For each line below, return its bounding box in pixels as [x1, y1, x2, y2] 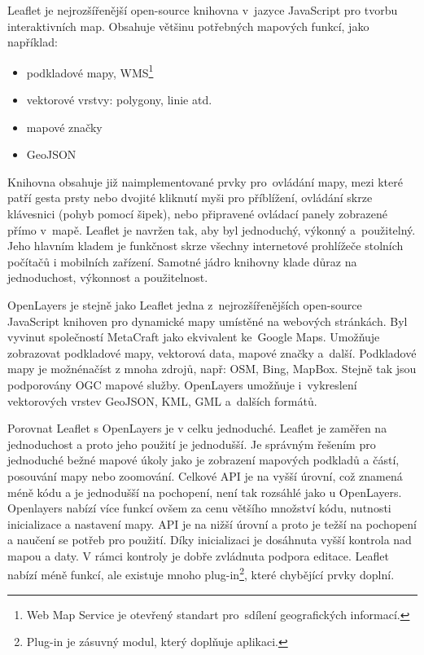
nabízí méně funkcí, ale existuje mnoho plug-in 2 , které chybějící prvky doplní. [7, 564, 395, 583]
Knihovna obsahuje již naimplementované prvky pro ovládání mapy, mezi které [7, 173, 403, 190]
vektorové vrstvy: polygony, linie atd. [26, 91, 212, 108]
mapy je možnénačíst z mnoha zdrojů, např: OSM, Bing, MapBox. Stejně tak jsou [7, 360, 417, 377]
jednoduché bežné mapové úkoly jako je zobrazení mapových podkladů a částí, [7, 451, 400, 468]
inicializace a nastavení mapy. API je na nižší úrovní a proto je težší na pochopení [7, 515, 417, 532]
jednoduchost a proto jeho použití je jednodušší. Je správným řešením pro [7, 435, 376, 452]
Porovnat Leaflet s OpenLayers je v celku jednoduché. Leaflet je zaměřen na [7, 420, 387, 437]
